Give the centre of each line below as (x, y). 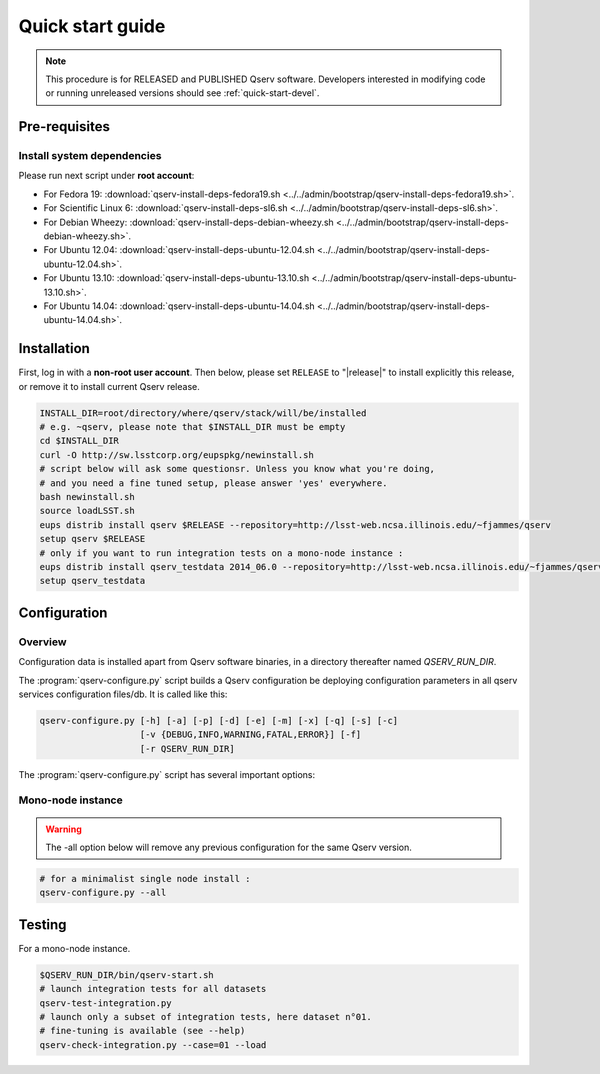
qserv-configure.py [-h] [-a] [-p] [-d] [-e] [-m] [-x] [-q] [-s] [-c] (219, 720)
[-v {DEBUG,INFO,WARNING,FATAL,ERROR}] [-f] (250, 734)
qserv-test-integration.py (105, 1003)
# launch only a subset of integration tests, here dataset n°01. (205, 1017)
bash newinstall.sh (87, 497)
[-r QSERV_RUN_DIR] (187, 748)
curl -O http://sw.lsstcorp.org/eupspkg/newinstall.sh (176, 454)
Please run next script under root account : (106, 176)
